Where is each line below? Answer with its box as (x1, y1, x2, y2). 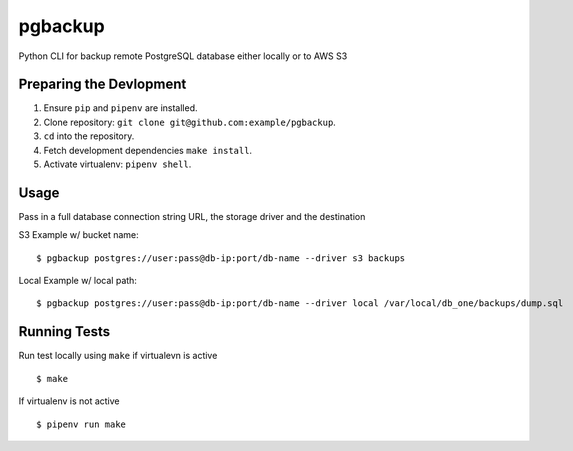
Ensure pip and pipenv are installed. (43, 102, 199, 114)
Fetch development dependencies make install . (43, 144, 253, 156)
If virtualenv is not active (18, 395, 120, 407)
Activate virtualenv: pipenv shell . (43, 158, 192, 170)
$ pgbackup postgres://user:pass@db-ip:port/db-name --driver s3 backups (36, 252, 406, 264)
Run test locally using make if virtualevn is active (18, 350, 218, 362)
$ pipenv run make (36, 418, 127, 430)
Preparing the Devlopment (18, 76, 187, 93)
